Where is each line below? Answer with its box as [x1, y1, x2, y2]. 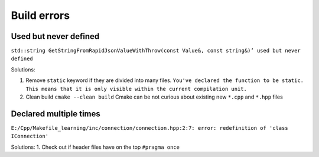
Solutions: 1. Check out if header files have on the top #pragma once [11, 143, 180, 151]
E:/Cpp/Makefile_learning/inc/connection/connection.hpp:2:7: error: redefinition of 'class [11, 125, 289, 131]
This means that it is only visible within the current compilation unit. [25, 86, 248, 92]
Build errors [11, 9, 70, 22]
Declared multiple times [11, 109, 100, 119]
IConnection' [11, 133, 49, 140]
